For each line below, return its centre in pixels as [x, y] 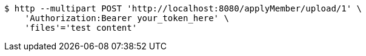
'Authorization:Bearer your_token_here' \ [127, 18]
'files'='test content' [81, 28]
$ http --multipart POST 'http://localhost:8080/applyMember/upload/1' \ [183, 8]
